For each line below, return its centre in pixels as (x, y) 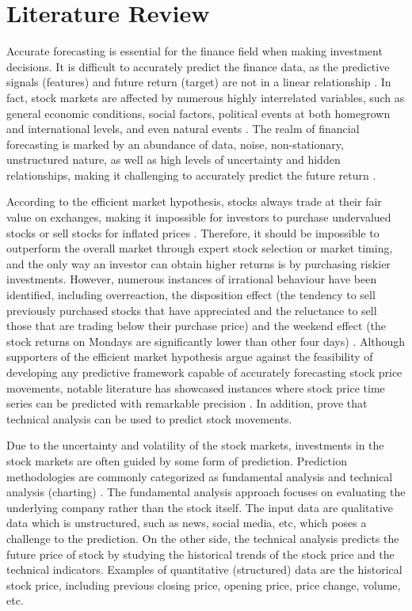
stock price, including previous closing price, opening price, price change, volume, (204, 584)
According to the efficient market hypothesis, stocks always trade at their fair (194, 201)
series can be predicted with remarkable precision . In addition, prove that (187, 403)
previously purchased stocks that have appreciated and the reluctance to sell (192, 310)
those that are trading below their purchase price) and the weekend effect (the (196, 326)
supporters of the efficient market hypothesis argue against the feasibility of (190, 357)
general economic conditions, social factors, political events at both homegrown (198, 113)
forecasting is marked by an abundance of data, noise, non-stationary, (175, 144)
